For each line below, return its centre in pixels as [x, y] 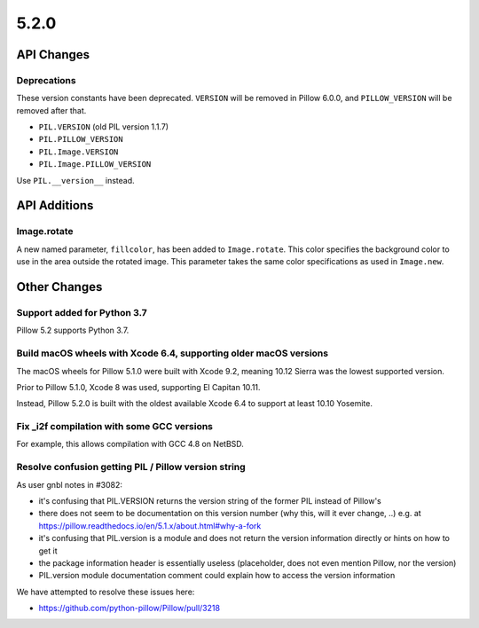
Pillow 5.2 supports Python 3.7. [73, 330]
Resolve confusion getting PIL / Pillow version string [131, 467]
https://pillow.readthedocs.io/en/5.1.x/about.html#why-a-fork [150, 526]
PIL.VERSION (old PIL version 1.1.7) [103, 127]
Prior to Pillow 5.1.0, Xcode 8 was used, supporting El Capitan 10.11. [138, 387]
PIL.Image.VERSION [79, 152]
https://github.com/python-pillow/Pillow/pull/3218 [130, 608]
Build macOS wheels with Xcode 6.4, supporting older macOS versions [172, 353]
